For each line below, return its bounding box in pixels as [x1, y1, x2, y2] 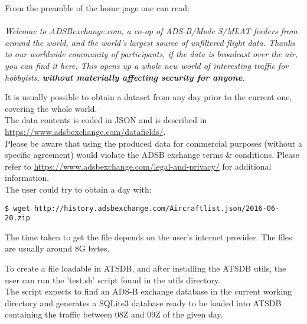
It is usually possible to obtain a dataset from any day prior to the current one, [5, 91, 292, 103]
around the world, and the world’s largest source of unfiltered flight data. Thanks [5, 36, 295, 48]
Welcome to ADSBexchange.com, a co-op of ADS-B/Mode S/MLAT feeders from [5, 25, 298, 37]
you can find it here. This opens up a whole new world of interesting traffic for [5, 59, 289, 71]
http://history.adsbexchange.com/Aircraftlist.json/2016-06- [34, 204, 280, 213]
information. [5, 171, 50, 184]
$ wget [5, 204, 30, 213]
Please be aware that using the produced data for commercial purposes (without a [5, 137, 302, 149]
